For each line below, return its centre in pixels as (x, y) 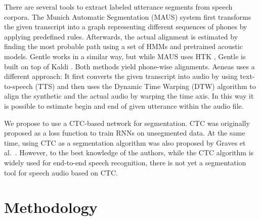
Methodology (51, 207)
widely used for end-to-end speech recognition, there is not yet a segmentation (125, 162)
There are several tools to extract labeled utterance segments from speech (118, 7)
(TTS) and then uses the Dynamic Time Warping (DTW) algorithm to (145, 86)
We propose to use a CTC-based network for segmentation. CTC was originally (127, 123)
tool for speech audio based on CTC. (61, 172)
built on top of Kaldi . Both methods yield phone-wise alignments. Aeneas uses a (129, 66)
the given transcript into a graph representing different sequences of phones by (126, 27)
